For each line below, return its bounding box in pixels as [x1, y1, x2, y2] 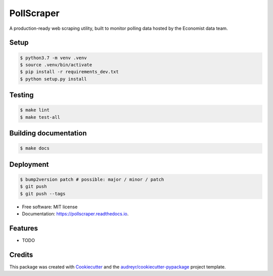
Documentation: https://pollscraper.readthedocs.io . [22, 211, 129, 217]
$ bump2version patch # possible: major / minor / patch [20, 176, 164, 182]
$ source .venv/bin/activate [20, 62, 93, 68]
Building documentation [9, 129, 87, 137]
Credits [9, 250, 33, 259]
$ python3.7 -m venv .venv [20, 55, 87, 61]
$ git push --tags [20, 191, 66, 197]
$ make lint [20, 107, 50, 113]
